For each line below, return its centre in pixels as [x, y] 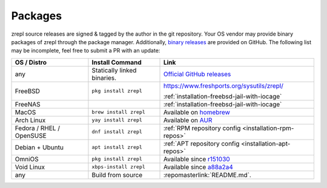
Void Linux [30, 167]
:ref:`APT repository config [201, 143]
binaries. [104, 77]
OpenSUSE [31, 135]
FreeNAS [28, 104]
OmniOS [27, 159]
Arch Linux [30, 120]
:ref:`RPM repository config [202, 128]
